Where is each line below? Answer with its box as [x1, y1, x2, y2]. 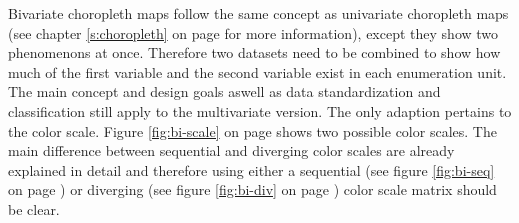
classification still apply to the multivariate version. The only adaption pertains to [8, 100, 512, 121]
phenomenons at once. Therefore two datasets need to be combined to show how [8, 42, 501, 63]
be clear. [8, 198, 60, 219]
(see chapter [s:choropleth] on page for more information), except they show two [8, 22, 499, 43]
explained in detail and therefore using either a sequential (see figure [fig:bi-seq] [8, 159, 495, 180]
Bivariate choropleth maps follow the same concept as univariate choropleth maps [8, 3, 509, 23]
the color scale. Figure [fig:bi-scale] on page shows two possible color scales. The [8, 120, 497, 141]
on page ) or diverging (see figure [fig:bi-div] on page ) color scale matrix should [8, 179, 497, 200]
